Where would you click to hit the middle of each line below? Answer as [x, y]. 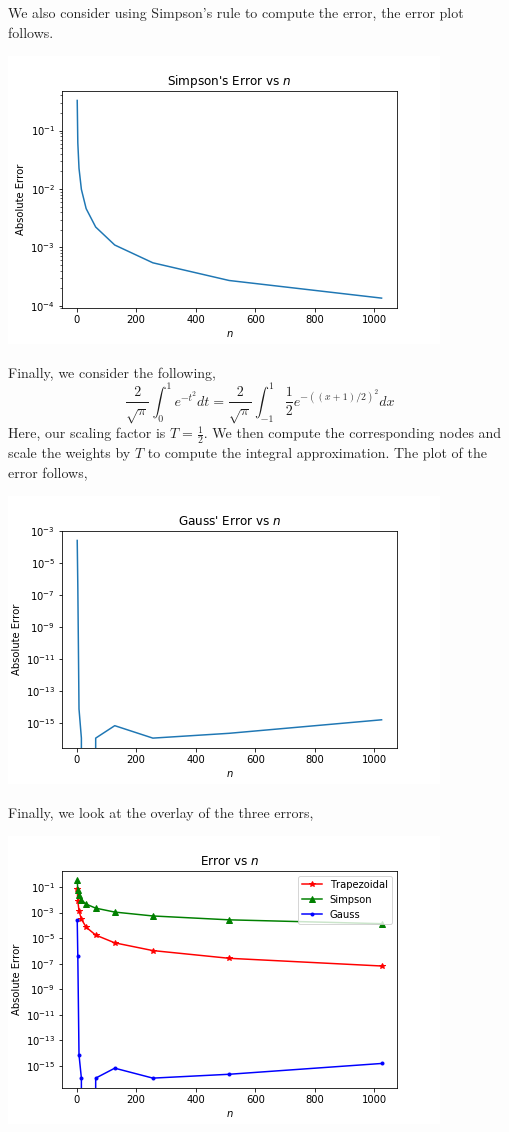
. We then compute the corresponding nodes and [352, 432]
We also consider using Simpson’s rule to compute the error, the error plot [236, 12]
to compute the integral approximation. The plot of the [317, 452]
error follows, [48, 471]
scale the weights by [69, 452]
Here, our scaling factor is [87, 432]
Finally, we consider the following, [112, 371]
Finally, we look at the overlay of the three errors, [161, 811]
